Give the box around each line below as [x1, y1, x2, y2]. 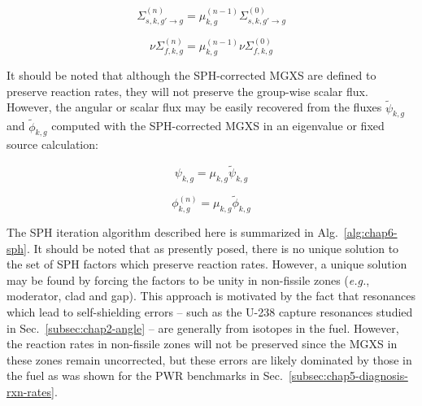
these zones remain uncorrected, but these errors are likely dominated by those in [7, 351, 412, 368]
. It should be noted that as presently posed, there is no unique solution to [26, 239, 399, 256]
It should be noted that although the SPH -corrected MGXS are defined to [7, 67, 376, 84]
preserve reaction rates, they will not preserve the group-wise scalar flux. [7, 82, 368, 99]
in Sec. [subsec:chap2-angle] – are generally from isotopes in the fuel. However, [7, 319, 399, 336]
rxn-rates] [7, 383, 54, 399]
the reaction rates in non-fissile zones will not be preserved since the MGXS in [7, 335, 398, 352]
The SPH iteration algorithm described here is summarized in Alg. [7, 224, 338, 241]
